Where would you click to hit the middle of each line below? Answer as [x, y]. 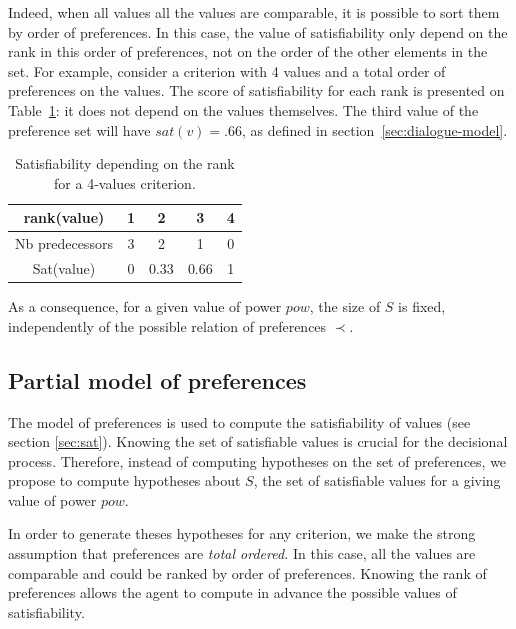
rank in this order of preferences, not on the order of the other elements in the [248, 51]
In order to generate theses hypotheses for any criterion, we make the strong [242, 533]
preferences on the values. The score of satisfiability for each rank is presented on [256, 90]
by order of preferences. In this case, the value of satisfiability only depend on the [258, 31]
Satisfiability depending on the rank [125, 163]
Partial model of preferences [157, 379]
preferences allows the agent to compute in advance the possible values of [232, 592]
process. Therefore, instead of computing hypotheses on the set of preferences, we [257, 460]
